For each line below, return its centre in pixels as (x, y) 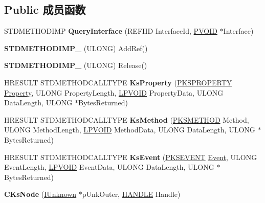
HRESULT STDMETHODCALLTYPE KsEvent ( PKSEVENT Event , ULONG (131, 157)
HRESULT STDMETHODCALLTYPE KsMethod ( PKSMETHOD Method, (127, 119)
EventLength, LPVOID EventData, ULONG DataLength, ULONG (109, 167)
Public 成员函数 (45, 9)
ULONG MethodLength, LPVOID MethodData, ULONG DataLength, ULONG (130, 130)
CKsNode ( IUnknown (40, 194)
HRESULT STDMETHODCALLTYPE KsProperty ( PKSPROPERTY (118, 82)
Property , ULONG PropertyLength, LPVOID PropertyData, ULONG (114, 92)
